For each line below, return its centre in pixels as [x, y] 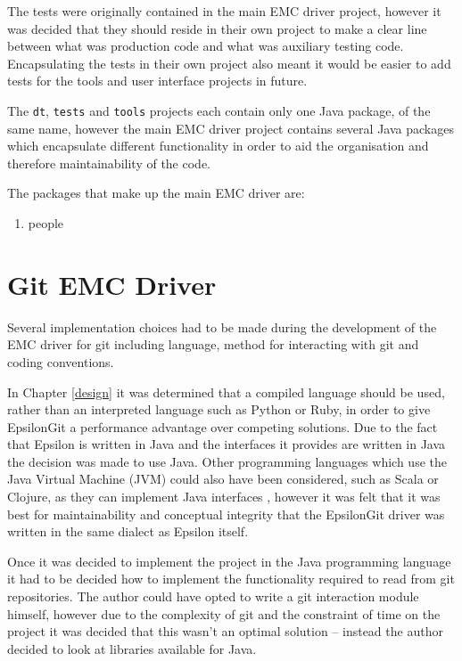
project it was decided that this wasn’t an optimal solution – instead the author [225, 631]
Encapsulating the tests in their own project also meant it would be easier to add [229, 63]
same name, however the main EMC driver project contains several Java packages [231, 128]
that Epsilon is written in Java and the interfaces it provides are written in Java [227, 444]
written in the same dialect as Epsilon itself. [128, 531]
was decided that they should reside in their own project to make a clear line [217, 28]
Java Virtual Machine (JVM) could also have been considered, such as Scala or [223, 479]
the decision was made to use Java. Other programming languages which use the [227, 461]
